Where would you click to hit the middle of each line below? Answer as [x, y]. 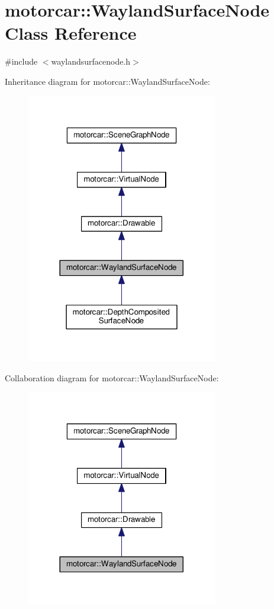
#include [21, 61]
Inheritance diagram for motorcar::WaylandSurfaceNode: [107, 81]
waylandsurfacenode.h [91, 61]
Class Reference [71, 33]
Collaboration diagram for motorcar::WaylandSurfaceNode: [112, 377]
